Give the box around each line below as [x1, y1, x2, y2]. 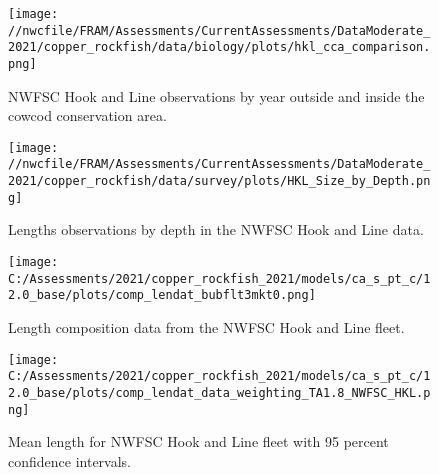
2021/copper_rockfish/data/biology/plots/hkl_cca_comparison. [8, 40, 431, 55]
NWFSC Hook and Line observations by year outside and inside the [8, 85, 425, 106]
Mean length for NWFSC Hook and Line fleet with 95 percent [8, 431, 389, 452]
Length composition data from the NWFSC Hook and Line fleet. [8, 317, 405, 337]
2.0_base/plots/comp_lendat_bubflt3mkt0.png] [8, 288, 316, 303]
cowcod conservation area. [8, 105, 167, 126]
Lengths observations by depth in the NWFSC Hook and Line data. [8, 219, 424, 240]
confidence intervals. [8, 450, 132, 471]
